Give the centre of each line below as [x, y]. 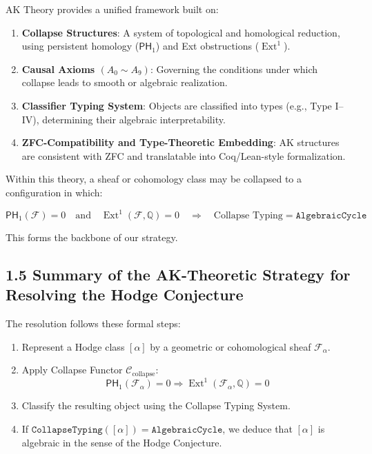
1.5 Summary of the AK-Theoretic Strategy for [178, 275]
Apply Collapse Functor [72, 370]
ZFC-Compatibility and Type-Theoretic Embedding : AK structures [180, 142]
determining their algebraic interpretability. [134, 119]
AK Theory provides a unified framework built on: [112, 9]
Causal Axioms [58, 69]
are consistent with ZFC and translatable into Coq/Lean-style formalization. [184, 155]
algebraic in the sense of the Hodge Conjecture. [122, 442]
